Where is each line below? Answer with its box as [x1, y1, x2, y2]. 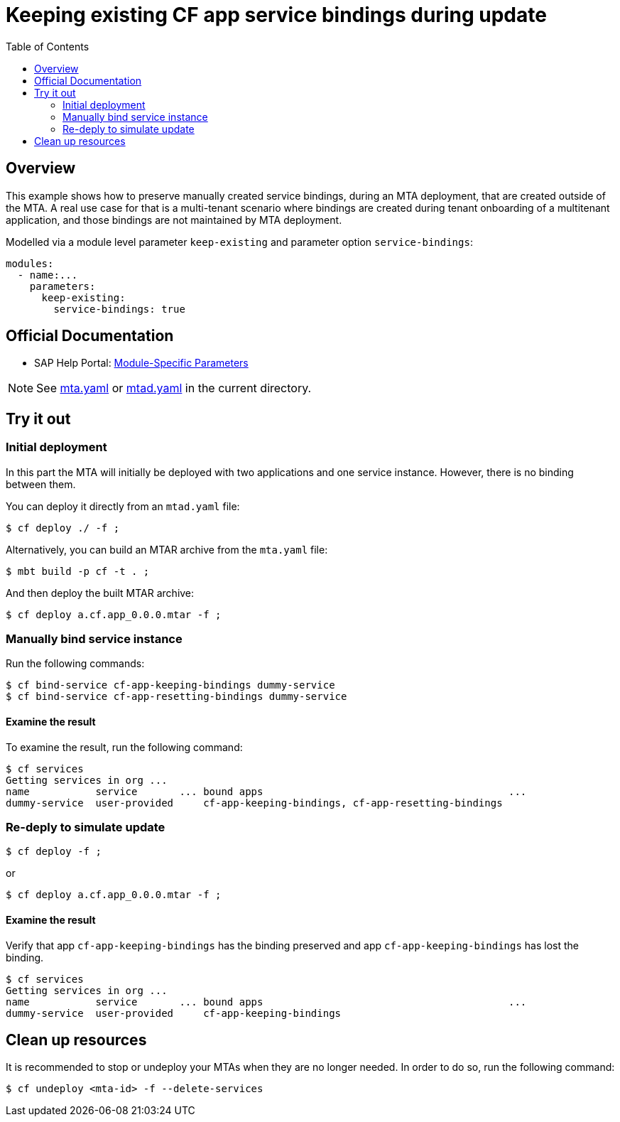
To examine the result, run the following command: [6, 740, 243, 753]
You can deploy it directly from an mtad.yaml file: [6, 500, 240, 512]
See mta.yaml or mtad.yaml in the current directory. [36, 381, 312, 396]
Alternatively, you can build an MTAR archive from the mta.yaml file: [6, 543, 328, 556]
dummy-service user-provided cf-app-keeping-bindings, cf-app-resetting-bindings [6, 797, 503, 809]
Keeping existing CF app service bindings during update [6, 3, 547, 27]
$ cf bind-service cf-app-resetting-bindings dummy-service [6, 691, 347, 703]
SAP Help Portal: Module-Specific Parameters [34, 357, 249, 369]
